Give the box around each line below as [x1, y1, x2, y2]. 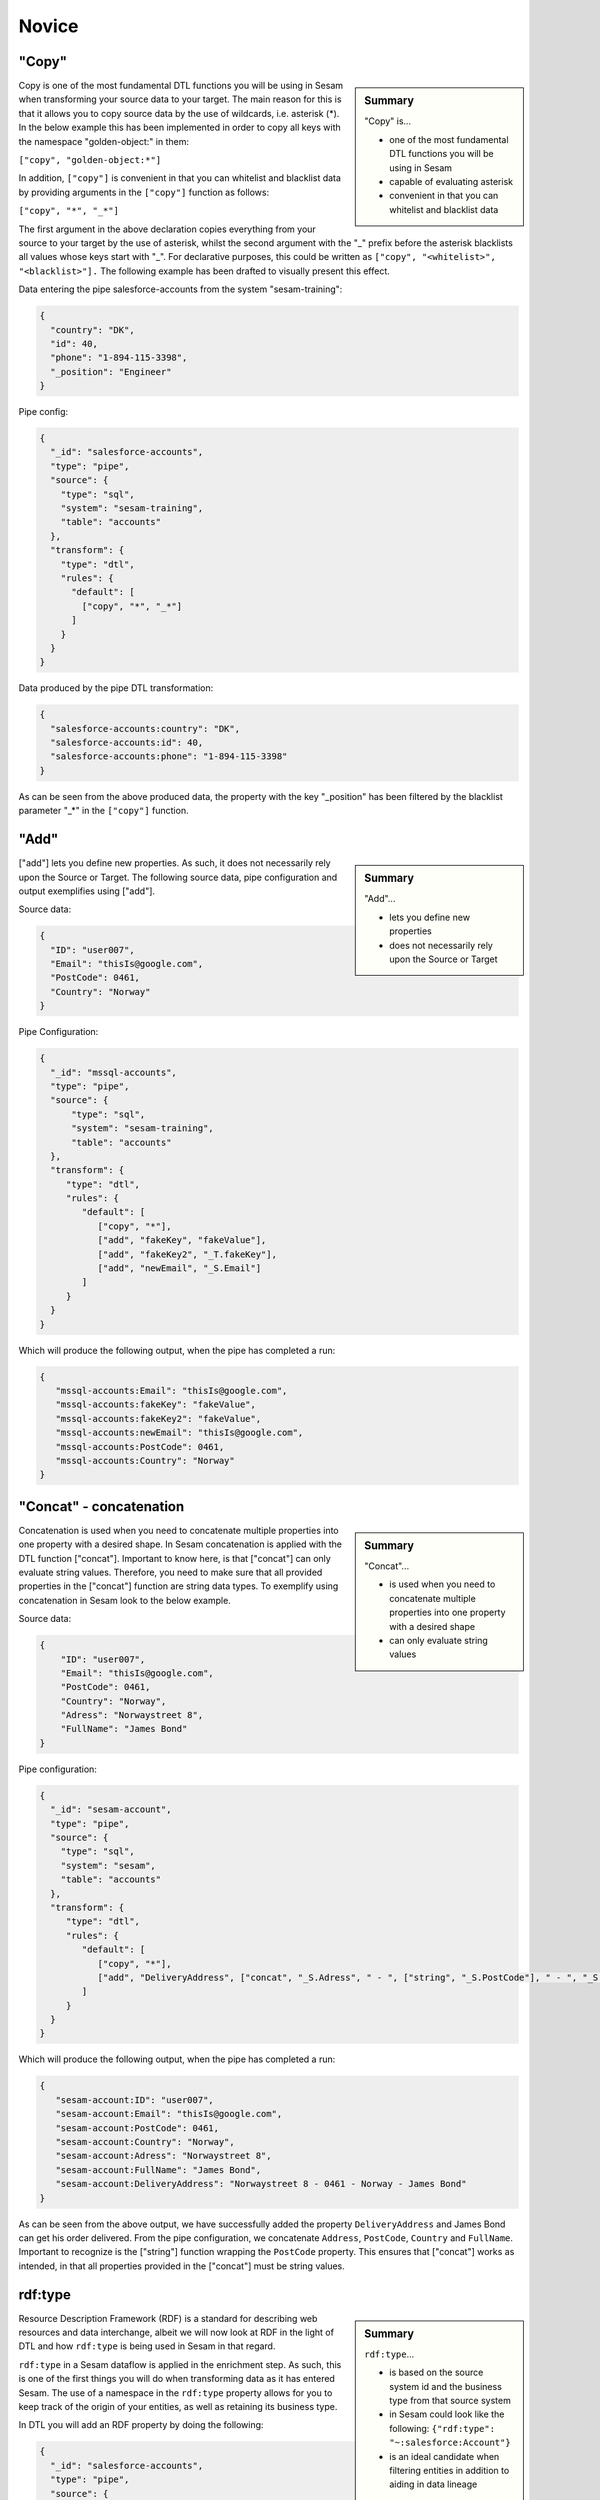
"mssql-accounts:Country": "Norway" [55, 1455, 235, 1466]
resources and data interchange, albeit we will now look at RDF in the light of [18, 2326, 335, 2339]
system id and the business [389, 2380, 502, 2392]
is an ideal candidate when [389, 2450, 500, 2462]
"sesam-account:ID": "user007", [55, 2094, 214, 2105]
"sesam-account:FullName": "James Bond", [55, 2164, 262, 2175]
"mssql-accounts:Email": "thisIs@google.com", [55, 1385, 288, 1396]
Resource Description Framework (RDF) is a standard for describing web [18, 2312, 318, 2324]
